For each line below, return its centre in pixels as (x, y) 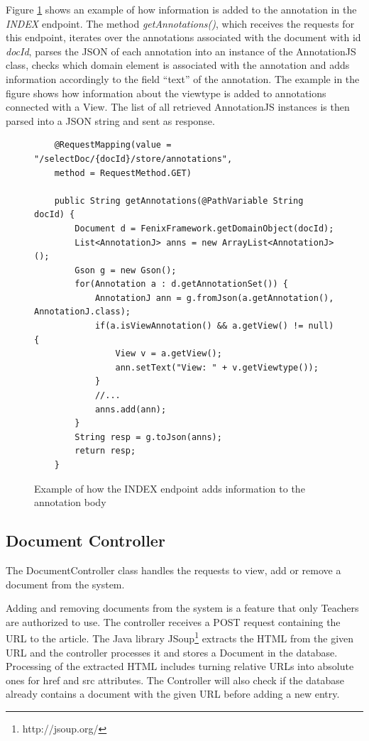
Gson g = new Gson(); (126, 270)
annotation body (70, 502)
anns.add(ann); (131, 409)
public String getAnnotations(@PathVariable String (179, 201)
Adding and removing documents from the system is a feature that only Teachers (182, 608)
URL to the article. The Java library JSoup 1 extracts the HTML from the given (180, 637)
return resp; (105, 451)
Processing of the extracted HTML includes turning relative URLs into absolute (180, 666)
